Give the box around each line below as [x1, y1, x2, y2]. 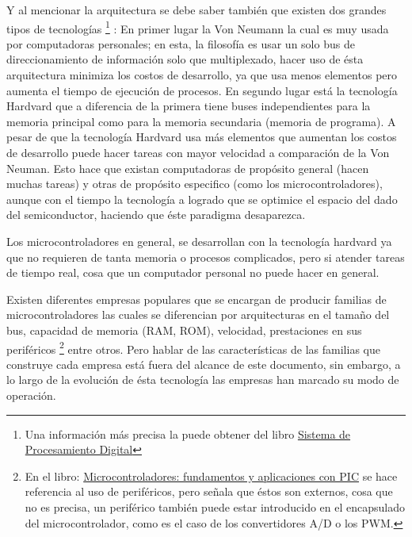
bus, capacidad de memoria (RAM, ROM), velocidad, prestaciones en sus [6, 321, 362, 338]
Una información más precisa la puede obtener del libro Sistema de [25, 425, 351, 442]
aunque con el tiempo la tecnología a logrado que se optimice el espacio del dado [6, 190, 398, 207]
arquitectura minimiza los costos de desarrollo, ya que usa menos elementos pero [6, 67, 398, 83]
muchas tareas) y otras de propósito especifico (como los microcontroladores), [6, 175, 383, 192]
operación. [6, 386, 56, 403]
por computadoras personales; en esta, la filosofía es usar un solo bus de [6, 35, 355, 52]
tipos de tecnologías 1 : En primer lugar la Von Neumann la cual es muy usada [6, 17, 389, 36]
